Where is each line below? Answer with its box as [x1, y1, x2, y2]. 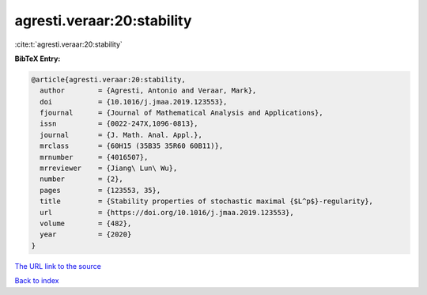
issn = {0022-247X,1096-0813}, [40, 119, 198, 128]
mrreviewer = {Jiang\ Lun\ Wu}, [40, 164, 178, 173]
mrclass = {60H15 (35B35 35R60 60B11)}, [40, 142, 224, 150]
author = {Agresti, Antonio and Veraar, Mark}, [40, 86, 257, 95]
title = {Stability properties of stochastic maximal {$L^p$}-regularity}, [40, 197, 373, 206]
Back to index [14, 276, 59, 286]
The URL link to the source [14, 261, 102, 270]
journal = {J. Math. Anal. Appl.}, [40, 130, 203, 139]
